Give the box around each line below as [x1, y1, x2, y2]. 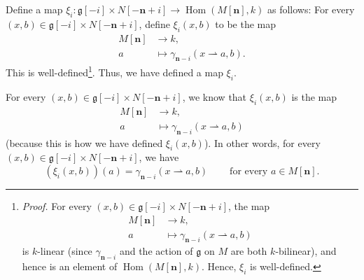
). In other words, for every [204, 135, 321, 150]
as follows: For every [267, 2, 355, 16]
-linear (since [37, 244, 92, 258]
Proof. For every [22, 198, 92, 213]
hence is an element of [22, 259, 118, 274]
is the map [291, 89, 337, 104]
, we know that [182, 89, 247, 104]
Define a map [6, 2, 63, 16]
